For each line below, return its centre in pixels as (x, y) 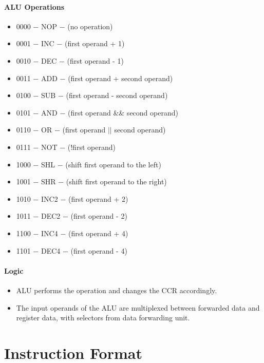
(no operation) (90, 26)
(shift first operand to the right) (116, 181)
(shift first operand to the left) (113, 164)
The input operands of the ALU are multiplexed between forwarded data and (138, 307)
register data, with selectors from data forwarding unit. (103, 318)
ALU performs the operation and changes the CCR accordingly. (117, 290)
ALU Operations (34, 6)
